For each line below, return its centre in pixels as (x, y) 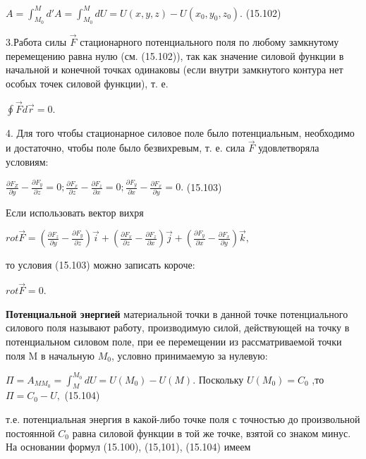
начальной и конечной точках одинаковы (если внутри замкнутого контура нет (175, 69)
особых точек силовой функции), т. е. (87, 83)
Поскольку (221, 379)
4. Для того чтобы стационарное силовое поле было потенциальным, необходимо (180, 132)
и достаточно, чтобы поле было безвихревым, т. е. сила (126, 148)
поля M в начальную (50, 355)
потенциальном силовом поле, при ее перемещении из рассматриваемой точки (174, 341)
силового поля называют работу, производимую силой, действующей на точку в (178, 328)
